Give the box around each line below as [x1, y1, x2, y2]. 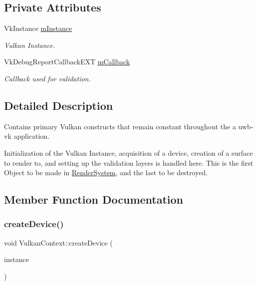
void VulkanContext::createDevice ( [4, 237, 113, 248]
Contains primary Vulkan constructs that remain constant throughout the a [4, 121, 236, 131]
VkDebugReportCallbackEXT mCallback [4, 56, 130, 67]
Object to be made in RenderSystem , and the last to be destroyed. [4, 167, 208, 178]
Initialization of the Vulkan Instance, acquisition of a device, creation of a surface [4, 147, 253, 158]
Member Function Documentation [4, 192, 184, 207]
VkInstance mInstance [4, 23, 72, 33]
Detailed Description [4, 97, 113, 113]
